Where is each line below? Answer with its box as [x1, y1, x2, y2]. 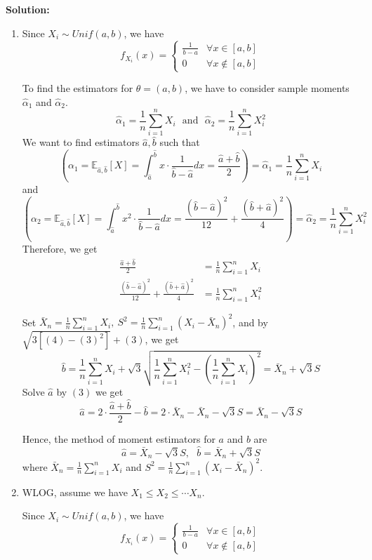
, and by [232, 314, 268, 329]
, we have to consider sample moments [185, 81, 350, 95]
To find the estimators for [22, 81, 133, 95]
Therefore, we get [22, 241, 98, 255]
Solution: [6, 2, 50, 16]
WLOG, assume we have [22, 484, 128, 499]
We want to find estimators [22, 135, 140, 149]
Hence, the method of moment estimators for [22, 431, 215, 446]
